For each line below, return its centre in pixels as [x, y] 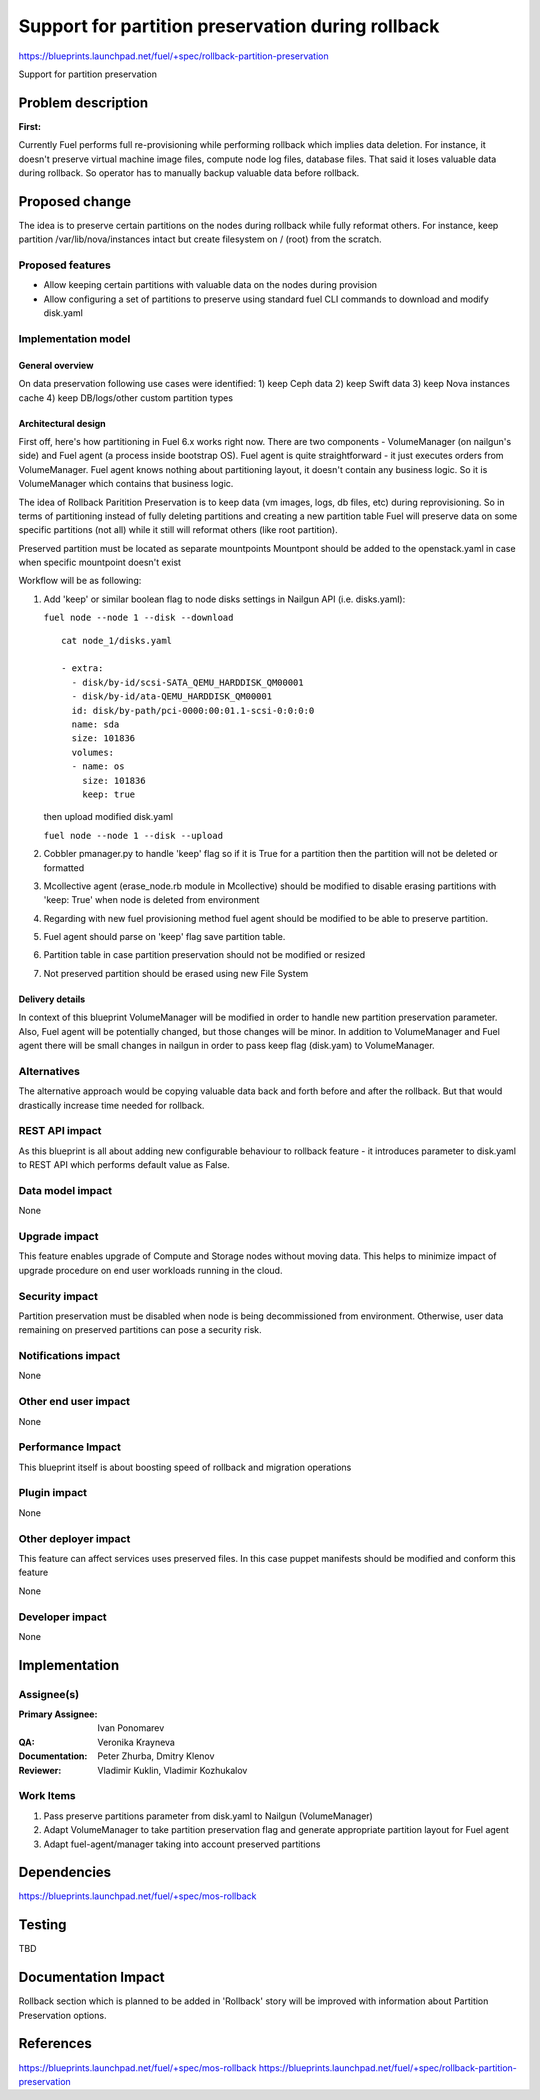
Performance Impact [70, 1447]
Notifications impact [69, 1356]
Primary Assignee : [58, 1714]
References [55, 2043]
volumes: [93, 752]
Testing [42, 1925]
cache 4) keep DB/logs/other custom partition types [126, 397]
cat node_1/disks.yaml [117, 640]
